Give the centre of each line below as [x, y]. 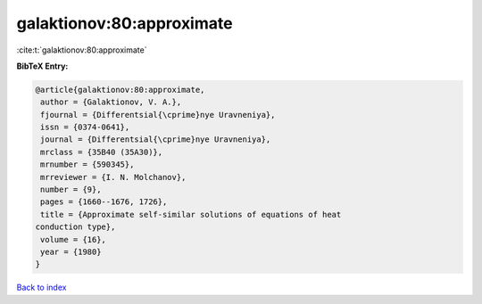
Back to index [42, 288]
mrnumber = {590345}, [87, 164]
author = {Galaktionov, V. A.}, [111, 102]
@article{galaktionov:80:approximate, [120, 90]
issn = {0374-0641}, [85, 127]
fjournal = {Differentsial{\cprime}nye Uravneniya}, [158, 115]
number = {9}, [71, 190]
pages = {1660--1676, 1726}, [104, 202]
